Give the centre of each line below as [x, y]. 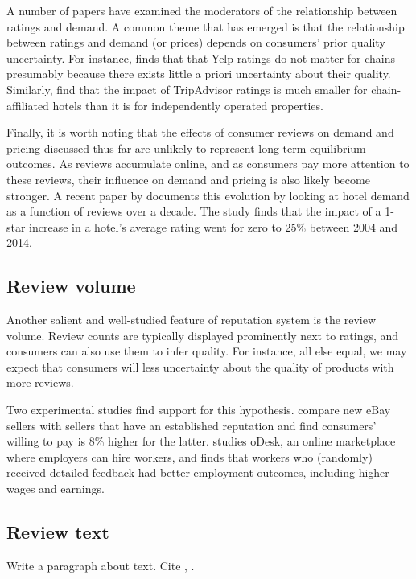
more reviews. [40, 382]
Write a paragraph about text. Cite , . [101, 565]
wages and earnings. [56, 489]
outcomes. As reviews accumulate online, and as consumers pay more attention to [208, 164]
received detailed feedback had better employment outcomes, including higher [198, 472]
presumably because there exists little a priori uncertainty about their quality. [199, 74]
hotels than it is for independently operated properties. [188, 105]
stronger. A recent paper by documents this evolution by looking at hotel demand [208, 195]
